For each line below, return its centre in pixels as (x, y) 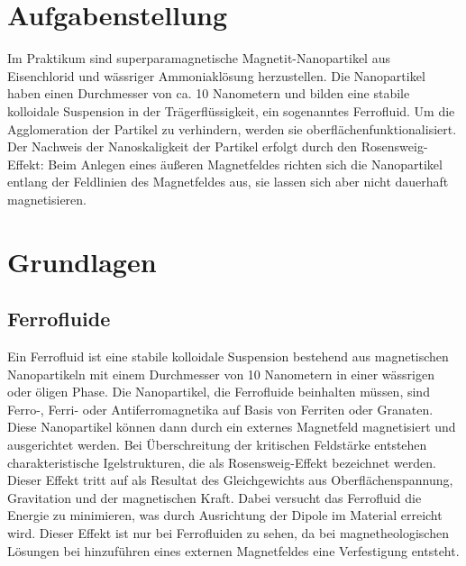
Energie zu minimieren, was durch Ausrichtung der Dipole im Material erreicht (225, 515)
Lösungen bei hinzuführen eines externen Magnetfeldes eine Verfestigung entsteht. (233, 550)
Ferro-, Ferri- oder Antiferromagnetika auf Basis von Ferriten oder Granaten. (220, 409)
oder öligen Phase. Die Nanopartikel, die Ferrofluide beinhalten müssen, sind (219, 392)
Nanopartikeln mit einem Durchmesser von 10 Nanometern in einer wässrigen (221, 374)
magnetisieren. (47, 199)
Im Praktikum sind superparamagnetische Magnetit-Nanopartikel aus (199, 58)
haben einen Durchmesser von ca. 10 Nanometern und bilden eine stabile (209, 93)
